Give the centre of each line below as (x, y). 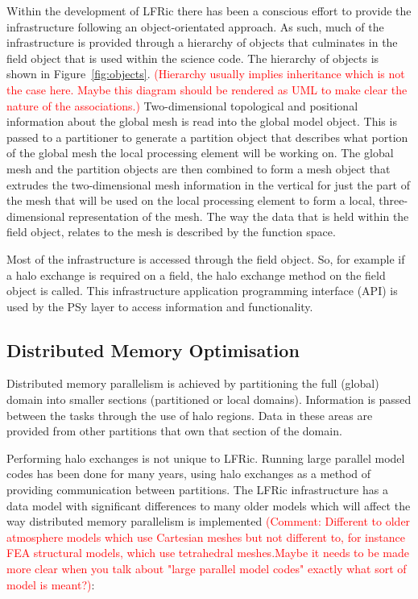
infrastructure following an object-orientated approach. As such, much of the (195, 26)
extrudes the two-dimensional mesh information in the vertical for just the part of (209, 184)
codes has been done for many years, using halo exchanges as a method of (189, 474)
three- (393, 200)
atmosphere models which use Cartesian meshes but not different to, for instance (206, 537)
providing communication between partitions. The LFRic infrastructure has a (197, 490)
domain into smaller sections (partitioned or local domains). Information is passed (209, 399)
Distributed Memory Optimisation (153, 349)
